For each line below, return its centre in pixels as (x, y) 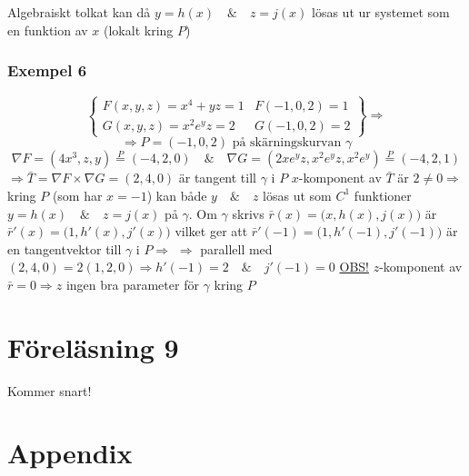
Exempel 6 (47, 70)
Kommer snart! (50, 390)
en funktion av (48, 30)
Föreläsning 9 (93, 347)
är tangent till (217, 178)
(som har (77, 195)
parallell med (236, 248)
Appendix (70, 453)
